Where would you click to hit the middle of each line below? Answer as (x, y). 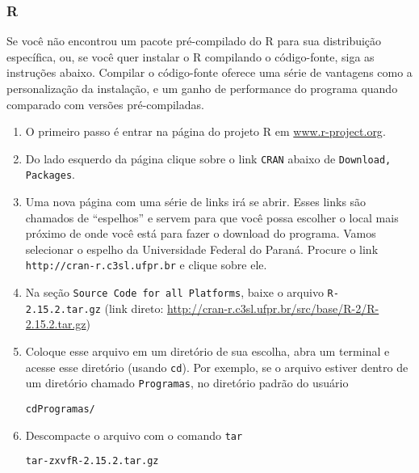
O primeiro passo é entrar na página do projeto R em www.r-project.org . (205, 131)
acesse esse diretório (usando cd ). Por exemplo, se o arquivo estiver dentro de (217, 367)
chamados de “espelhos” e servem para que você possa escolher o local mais (212, 217)
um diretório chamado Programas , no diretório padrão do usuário (187, 383)
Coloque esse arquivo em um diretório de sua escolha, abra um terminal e (207, 351)
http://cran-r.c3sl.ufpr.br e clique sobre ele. (146, 265)
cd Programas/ (60, 409)
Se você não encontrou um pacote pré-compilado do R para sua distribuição (194, 41)
